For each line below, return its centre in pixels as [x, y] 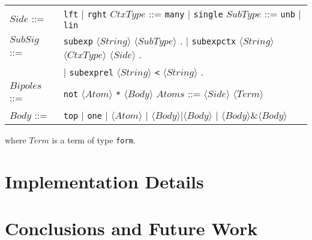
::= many [166, 13]
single [208, 14]
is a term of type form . [94, 140]
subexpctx [214, 41]
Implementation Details [104, 181]
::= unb [280, 13]
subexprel [91, 73]
